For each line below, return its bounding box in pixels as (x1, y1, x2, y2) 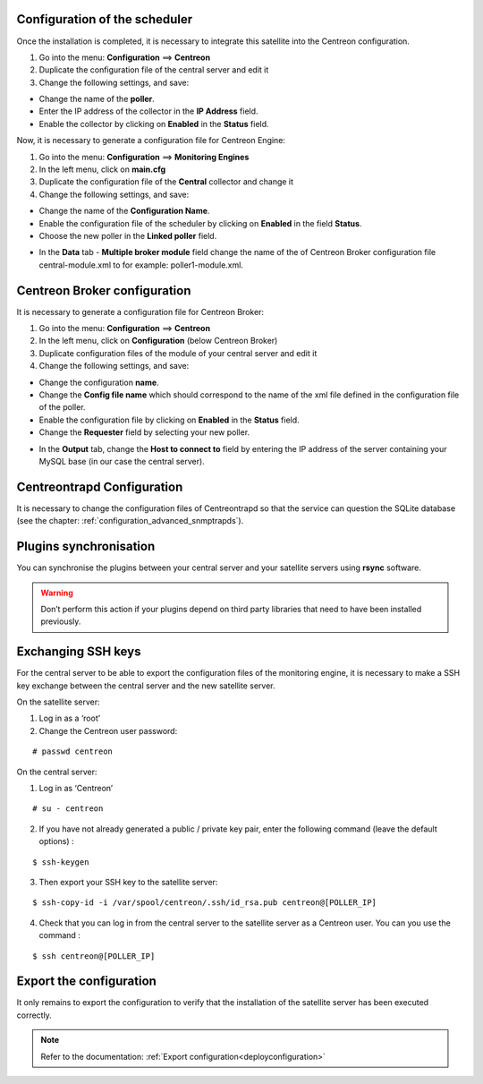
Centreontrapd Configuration (16, 479, 183, 494)
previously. (40, 616, 81, 627)
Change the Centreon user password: (38, 725, 178, 736)
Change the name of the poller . (38, 94, 156, 105)
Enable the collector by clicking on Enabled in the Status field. (38, 118, 269, 129)
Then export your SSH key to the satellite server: (38, 876, 218, 887)
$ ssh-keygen (32, 857, 89, 867)
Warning (40, 587, 73, 598)
